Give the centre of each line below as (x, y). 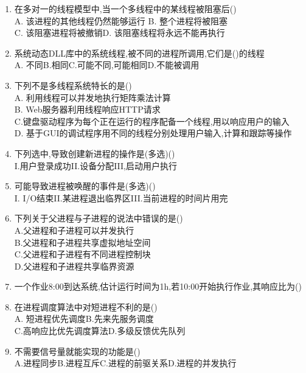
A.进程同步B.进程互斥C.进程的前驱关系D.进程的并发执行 (125, 363)
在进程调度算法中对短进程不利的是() (86, 306)
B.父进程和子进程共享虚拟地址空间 (82, 242)
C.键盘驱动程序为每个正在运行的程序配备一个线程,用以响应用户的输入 (152, 121)
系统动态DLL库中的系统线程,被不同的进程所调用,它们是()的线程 (139, 53)
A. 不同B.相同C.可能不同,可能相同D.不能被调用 (107, 65)
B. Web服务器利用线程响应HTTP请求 (87, 109)
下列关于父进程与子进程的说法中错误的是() (99, 218)
